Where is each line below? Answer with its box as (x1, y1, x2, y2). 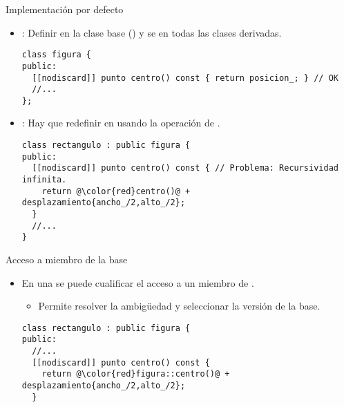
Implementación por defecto (6, 2, 124, 16)
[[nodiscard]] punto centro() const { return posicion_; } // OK (32, 73, 338, 83)
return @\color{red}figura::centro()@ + (41, 369, 230, 379)
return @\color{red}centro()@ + (41, 186, 191, 196)
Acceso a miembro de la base (6, 252, 128, 266)
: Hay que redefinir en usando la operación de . (21, 115, 220, 130)
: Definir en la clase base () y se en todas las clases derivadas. (21, 25, 282, 39)
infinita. (21, 175, 67, 185)
